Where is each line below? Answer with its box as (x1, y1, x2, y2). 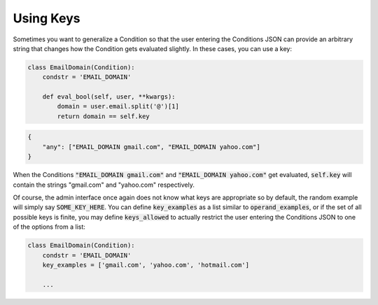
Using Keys (13, 10, 80, 26)
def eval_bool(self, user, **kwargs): (42, 93, 176, 101)
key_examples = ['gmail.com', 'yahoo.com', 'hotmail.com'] (42, 261, 250, 269)
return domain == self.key (57, 112, 150, 120)
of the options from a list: (13, 222, 85, 231)
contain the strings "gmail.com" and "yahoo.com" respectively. (13, 180, 195, 189)
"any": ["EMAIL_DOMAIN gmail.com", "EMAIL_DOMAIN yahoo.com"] (42, 143, 260, 150)
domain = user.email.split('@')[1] (57, 102, 180, 111)
